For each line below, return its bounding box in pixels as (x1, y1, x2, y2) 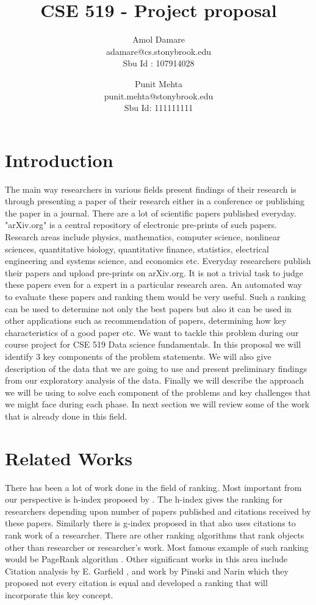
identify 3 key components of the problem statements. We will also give (5, 349, 271, 362)
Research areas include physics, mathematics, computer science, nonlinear (5, 231, 281, 243)
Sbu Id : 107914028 (123, 57, 195, 70)
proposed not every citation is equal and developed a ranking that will (5, 576, 268, 589)
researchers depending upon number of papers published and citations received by (5, 504, 311, 517)
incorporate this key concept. (5, 588, 113, 601)
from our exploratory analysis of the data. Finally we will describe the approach (5, 374, 304, 387)
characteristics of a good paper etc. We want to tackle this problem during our (5, 326, 299, 338)
